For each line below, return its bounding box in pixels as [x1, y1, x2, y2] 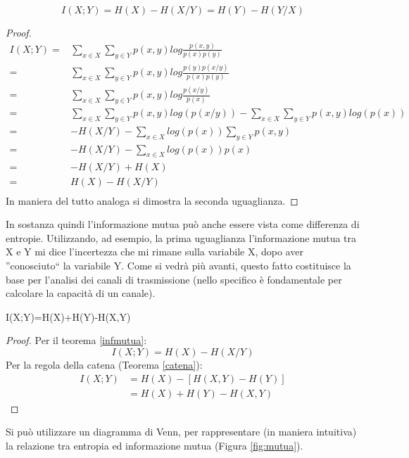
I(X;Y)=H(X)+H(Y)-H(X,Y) [6, 309, 131, 324]
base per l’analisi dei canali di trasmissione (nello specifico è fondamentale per [6, 272, 342, 286]
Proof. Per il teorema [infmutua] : [6, 333, 147, 348]
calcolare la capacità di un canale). [6, 286, 156, 300]
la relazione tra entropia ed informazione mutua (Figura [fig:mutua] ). [6, 438, 303, 452]
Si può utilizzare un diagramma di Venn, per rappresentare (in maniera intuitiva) [6, 424, 357, 439]
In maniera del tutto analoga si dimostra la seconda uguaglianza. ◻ [6, 193, 298, 208]
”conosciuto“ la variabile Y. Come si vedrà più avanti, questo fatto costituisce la [6, 257, 351, 272]
